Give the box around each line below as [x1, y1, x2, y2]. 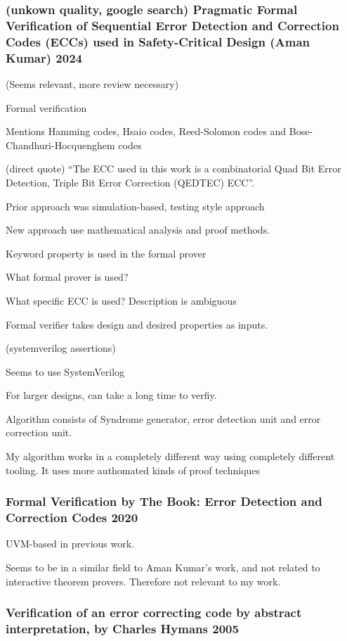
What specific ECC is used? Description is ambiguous [6, 293, 237, 307]
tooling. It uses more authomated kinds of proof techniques [6, 462, 261, 477]
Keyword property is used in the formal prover [6, 246, 207, 260]
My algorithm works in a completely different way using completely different [6, 449, 335, 464]
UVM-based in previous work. [6, 536, 135, 551]
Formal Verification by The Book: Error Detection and [6, 493, 322, 510]
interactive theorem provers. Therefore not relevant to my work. [6, 573, 281, 588]
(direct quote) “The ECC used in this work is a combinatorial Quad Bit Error [6, 161, 341, 176]
